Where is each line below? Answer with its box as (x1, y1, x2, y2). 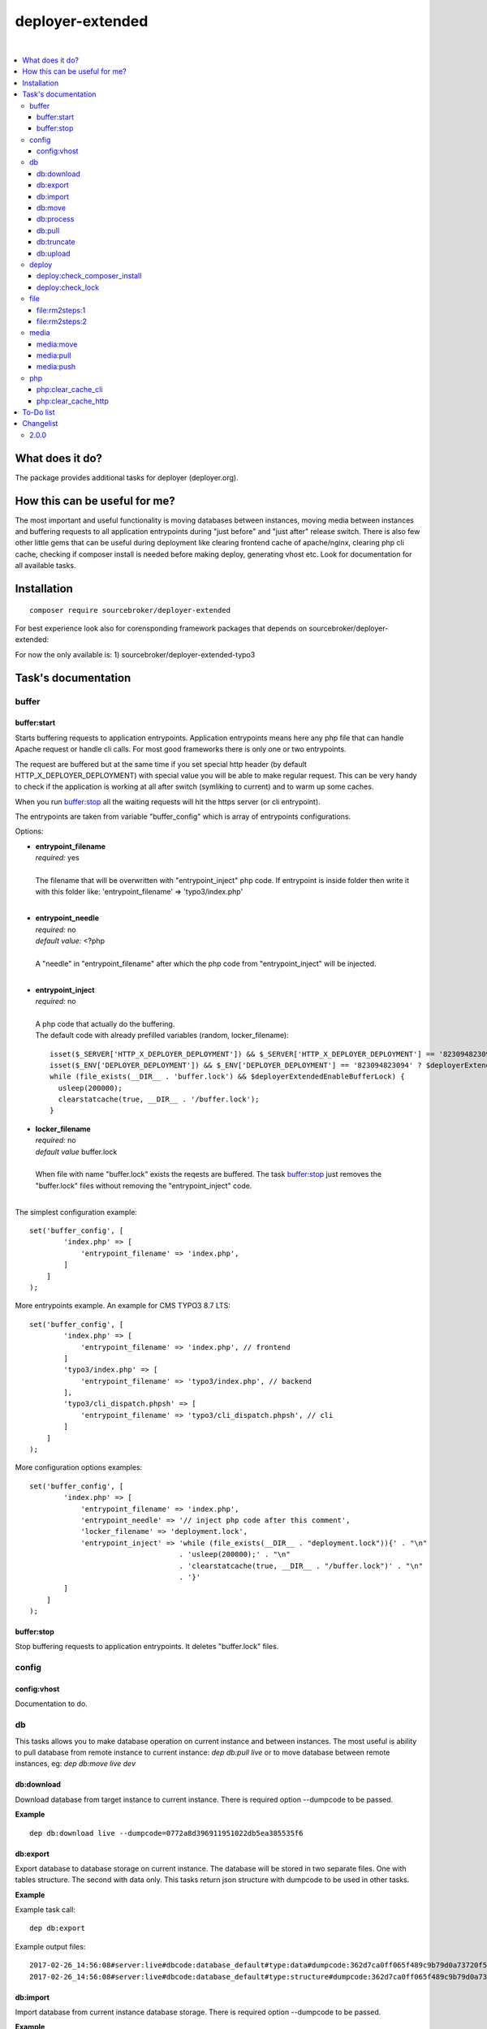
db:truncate (37, 237, 76, 247)
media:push (37, 362, 76, 372)
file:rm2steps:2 (37, 317, 87, 326)
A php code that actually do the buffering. (35, 1019, 175, 1028)
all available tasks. (15, 561, 76, 571)
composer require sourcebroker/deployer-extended (29, 605, 231, 614)
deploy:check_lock (37, 282, 100, 292)
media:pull (37, 351, 71, 360)
